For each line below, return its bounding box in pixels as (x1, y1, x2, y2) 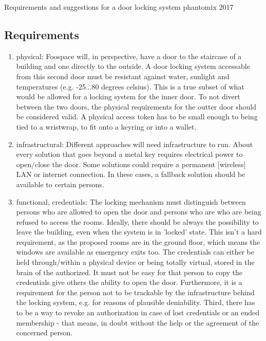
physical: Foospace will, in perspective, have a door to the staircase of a (16, 50, 242, 61)
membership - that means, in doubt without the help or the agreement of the (16, 317, 259, 328)
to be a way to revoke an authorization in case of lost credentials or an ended (16, 307, 260, 318)
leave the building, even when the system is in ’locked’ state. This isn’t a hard (16, 226, 262, 237)
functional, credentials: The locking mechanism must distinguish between (16, 196, 246, 207)
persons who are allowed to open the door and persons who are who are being (16, 206, 261, 217)
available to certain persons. (16, 178, 104, 189)
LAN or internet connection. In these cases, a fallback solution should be (16, 169, 245, 180)
